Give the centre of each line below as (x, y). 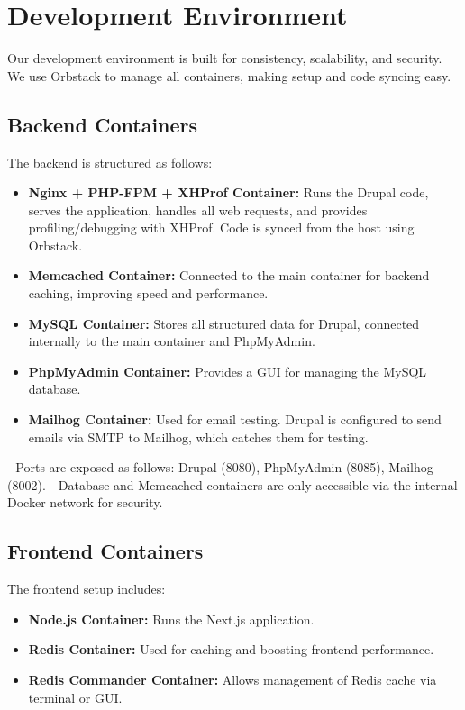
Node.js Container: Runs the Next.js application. (171, 619)
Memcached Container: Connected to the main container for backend (229, 275)
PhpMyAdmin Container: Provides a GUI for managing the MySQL (228, 371)
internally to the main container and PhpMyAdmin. (172, 341)
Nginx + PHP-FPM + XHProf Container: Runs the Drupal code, (228, 192)
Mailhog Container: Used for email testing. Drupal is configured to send (235, 419)
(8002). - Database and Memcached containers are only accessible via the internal (232, 484)
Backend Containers (103, 124)
